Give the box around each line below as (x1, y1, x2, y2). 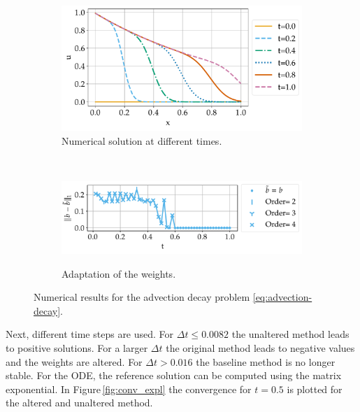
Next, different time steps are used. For (6, 327, 174, 341)
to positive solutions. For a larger (6, 340, 148, 355)
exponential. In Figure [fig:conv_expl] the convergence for (6, 381, 252, 396)
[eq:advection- (252, 290, 312, 304)
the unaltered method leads (231, 327, 350, 341)
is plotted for (287, 381, 343, 396)
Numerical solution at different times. (62, 133, 222, 148)
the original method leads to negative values (166, 340, 355, 355)
